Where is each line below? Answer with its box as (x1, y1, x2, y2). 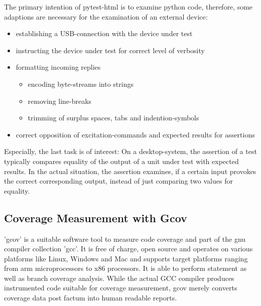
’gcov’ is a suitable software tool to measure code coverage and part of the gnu (4, 233, 246, 244)
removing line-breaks (28, 95, 92, 106)
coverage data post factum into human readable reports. (4, 292, 177, 303)
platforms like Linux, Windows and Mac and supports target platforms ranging (4, 253, 248, 263)
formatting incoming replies (16, 62, 101, 72)
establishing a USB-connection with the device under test (16, 28, 193, 39)
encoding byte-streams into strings (28, 78, 134, 89)
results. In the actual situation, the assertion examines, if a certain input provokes (4, 166, 256, 176)
